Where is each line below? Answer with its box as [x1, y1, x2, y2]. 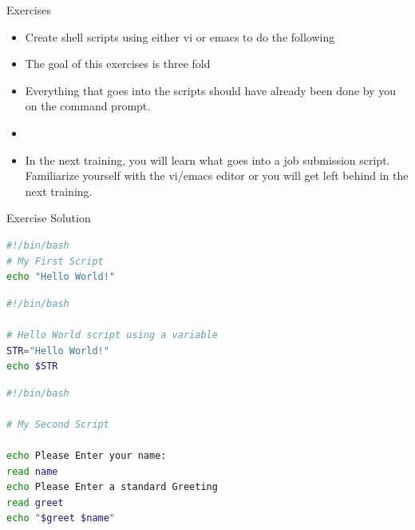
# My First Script [6, 255, 104, 267]
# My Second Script [6, 418, 109, 430]
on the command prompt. [25, 98, 151, 114]
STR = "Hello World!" [6, 345, 109, 357]
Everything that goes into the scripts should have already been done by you [25, 82, 396, 98]
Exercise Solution [6, 209, 91, 226]
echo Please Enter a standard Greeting [6, 481, 218, 493]
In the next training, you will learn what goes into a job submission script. [25, 151, 390, 168]
